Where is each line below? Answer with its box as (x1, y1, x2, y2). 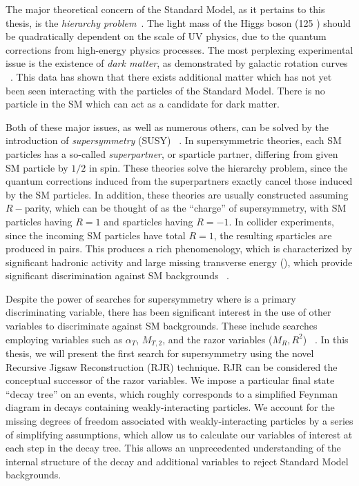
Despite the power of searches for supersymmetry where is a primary (6, 291, 296, 305)
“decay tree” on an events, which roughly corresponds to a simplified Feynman (6, 386, 338, 401)
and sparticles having (104, 214, 193, 228)
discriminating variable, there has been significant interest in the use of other (6, 305, 331, 319)
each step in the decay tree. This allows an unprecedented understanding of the (6, 441, 341, 455)
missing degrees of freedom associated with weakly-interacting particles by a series (6, 414, 353, 428)
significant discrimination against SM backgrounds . (6, 268, 230, 283)
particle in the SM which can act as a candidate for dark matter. (6, 97, 280, 111)
